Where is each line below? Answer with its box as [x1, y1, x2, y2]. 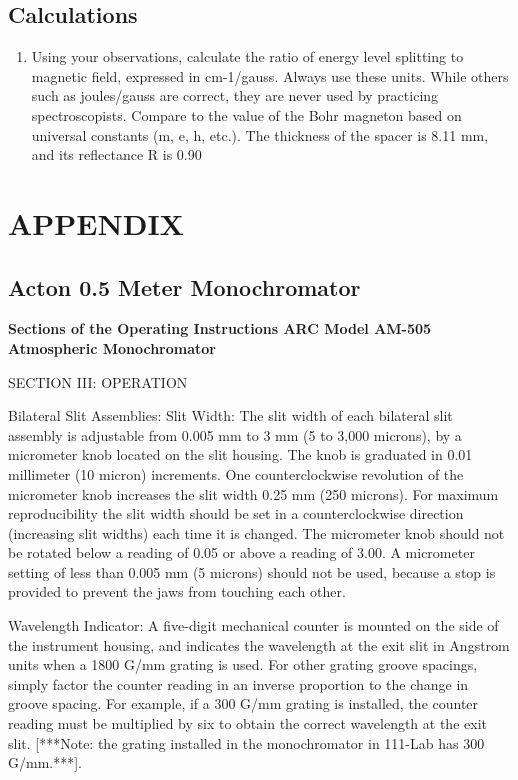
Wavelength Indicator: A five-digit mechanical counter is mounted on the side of [8, 615, 499, 636]
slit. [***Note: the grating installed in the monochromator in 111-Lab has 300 [8, 732, 485, 753]
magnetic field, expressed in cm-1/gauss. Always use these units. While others [31, 65, 509, 86]
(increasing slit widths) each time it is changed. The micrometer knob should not [8, 522, 505, 543]
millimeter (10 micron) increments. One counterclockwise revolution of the [8, 463, 464, 484]
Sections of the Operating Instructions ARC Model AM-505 [8, 318, 432, 339]
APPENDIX [8, 202, 184, 243]
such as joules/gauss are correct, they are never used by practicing [31, 85, 439, 106]
